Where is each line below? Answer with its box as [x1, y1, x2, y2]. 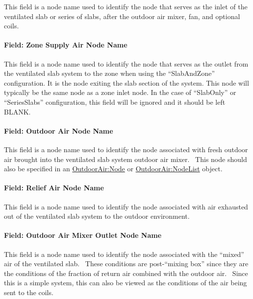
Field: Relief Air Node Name [4, 183, 104, 193]
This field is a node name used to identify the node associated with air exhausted [4, 201, 248, 211]
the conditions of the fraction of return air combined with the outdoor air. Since [4, 268, 248, 278]
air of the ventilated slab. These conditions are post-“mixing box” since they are [4, 258, 249, 269]
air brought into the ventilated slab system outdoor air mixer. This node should [4, 154, 247, 164]
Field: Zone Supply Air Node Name [4, 40, 127, 50]
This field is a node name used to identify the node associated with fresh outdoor [4, 144, 248, 154]
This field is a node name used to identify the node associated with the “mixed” [4, 249, 244, 259]
